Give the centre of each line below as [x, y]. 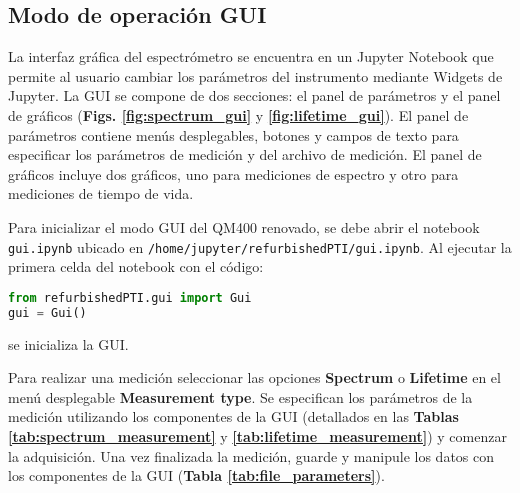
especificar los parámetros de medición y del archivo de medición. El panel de [245, 154]
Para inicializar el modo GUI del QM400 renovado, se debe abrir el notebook [244, 226]
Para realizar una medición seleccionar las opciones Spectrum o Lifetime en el [254, 377]
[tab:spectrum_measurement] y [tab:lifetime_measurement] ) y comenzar [257, 435]
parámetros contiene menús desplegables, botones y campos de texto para [233, 134]
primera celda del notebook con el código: [136, 266]
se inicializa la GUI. [68, 343]
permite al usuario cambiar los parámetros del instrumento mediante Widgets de [255, 75]
